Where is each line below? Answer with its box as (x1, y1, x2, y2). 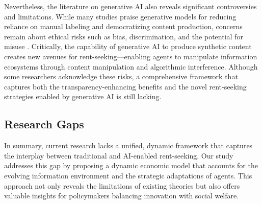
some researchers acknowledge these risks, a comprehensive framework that (4, 71, 238, 82)
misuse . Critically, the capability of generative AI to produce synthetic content (4, 41, 252, 52)
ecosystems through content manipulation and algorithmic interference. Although (4, 61, 258, 72)
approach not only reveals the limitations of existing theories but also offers (4, 180, 240, 191)
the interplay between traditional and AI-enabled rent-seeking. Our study (4, 150, 233, 161)
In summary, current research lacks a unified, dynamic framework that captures (4, 140, 253, 151)
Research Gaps (4, 116, 84, 132)
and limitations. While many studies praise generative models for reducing (4, 11, 237, 21)
